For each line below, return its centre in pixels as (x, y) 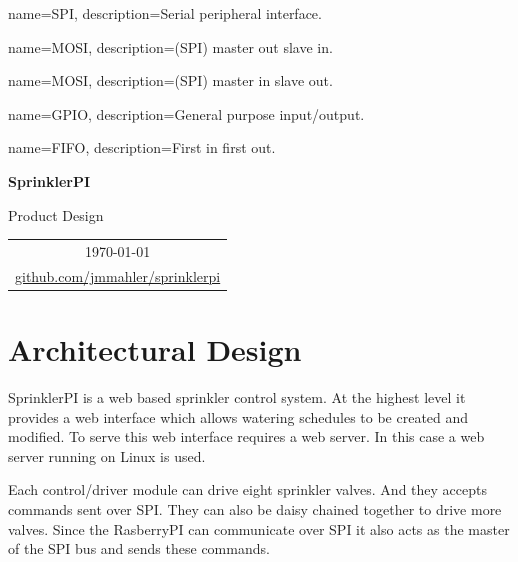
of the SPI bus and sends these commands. (139, 548)
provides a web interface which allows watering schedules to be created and (238, 416)
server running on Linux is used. (107, 455)
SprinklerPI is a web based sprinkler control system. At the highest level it (237, 396)
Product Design (56, 214)
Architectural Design (155, 349)
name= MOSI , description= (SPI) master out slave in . (170, 46)
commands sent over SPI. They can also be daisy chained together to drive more (255, 508)
